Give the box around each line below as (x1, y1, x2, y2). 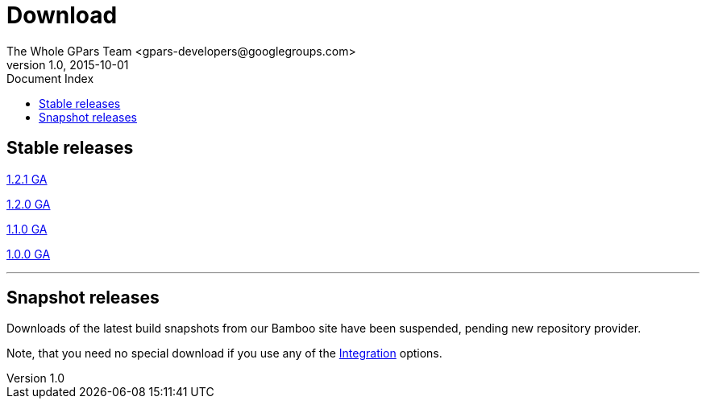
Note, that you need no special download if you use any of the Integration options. (6, 346, 442, 361)
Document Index (6, 71, 94, 85)
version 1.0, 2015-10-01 (6, 57, 129, 72)
